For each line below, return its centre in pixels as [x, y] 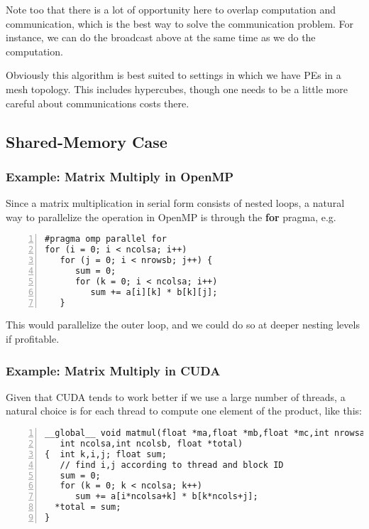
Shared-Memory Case [87, 141]
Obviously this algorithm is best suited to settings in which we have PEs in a [174, 75]
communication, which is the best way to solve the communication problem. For [180, 23]
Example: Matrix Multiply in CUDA [113, 370]
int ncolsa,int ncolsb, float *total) [152, 443]
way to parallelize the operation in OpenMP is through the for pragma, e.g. [171, 217]
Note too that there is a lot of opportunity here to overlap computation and [171, 9]
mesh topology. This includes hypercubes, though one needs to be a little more [177, 89]
